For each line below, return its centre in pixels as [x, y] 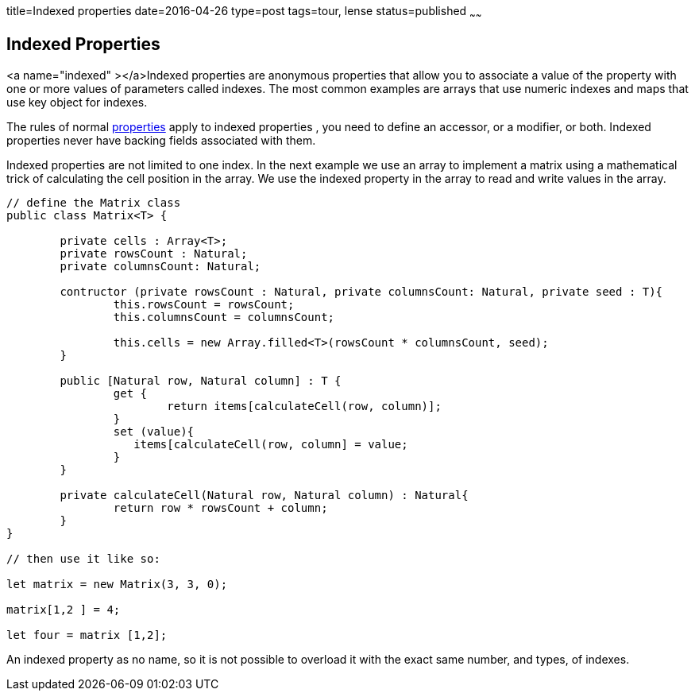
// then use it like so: [83, 558]
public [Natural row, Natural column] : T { [201, 380]
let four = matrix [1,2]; [87, 635]
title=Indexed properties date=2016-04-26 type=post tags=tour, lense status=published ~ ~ [244, 12]
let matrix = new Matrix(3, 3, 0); [117, 584]
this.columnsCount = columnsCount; [224, 317]
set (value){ [154, 431]
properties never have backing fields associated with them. [161, 140]
